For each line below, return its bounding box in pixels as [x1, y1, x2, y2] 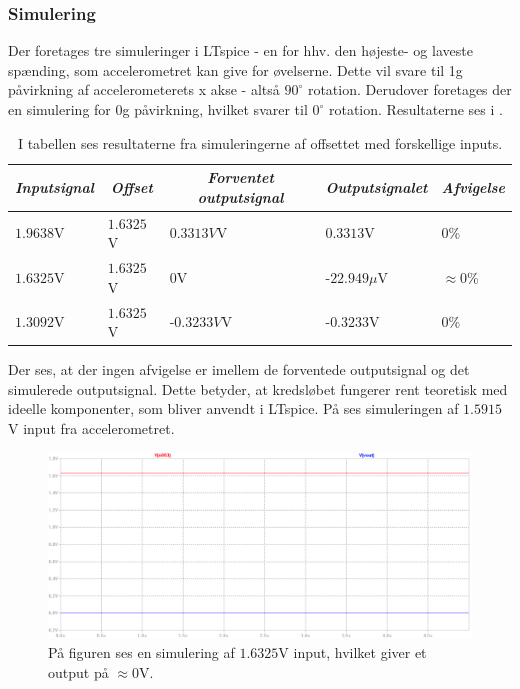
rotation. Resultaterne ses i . [328, 99, 503, 119]
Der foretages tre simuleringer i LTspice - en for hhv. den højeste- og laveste [8, 40, 473, 61]
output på [48, 661, 109, 682]
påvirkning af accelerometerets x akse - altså [8, 79, 280, 100]
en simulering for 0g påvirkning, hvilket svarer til [8, 99, 308, 119]
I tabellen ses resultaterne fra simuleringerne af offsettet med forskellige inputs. [17, 132, 503, 153]
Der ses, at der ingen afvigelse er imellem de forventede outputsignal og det [8, 359, 470, 380]
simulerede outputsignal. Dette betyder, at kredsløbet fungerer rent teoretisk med [8, 378, 508, 399]
